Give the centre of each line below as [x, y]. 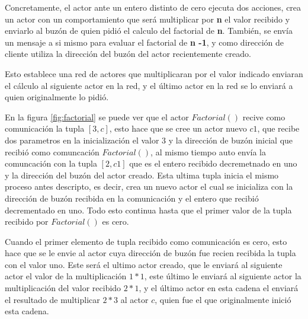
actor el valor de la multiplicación [66, 276]
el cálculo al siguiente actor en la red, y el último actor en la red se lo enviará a [149, 85]
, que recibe [278, 128]
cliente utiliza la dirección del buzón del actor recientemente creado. [128, 54]
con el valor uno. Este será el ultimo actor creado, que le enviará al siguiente [144, 264]
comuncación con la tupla [51, 163]
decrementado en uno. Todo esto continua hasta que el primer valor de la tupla [148, 210]
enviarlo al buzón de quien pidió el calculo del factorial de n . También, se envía [149, 31]
